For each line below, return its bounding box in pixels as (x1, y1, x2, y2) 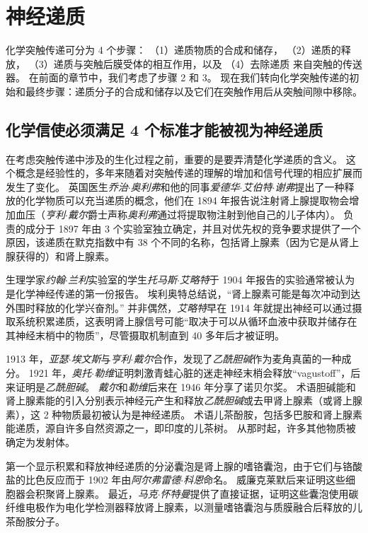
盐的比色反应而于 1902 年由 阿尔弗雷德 (6, 472, 181, 487)
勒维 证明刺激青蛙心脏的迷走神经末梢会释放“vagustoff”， (94, 365, 351, 380)
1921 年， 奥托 (28, 365, 92, 380)
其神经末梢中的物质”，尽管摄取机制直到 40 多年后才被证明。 (6, 327, 284, 342)
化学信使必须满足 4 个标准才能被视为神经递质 (6, 118, 323, 140)
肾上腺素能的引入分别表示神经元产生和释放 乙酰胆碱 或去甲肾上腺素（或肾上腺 (6, 393, 362, 408)
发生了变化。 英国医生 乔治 (6, 179, 128, 194)
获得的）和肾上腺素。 (15, 248, 115, 263)
